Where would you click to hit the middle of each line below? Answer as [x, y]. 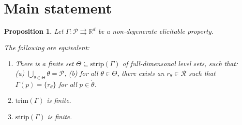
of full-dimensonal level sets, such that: [180, 63]
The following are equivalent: [47, 47]
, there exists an [141, 73]
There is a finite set [45, 63]
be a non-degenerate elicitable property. [156, 31]
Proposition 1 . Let [34, 31]
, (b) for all [81, 73]
